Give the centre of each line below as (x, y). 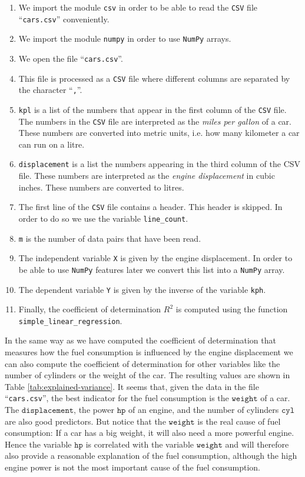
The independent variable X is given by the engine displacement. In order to (155, 258)
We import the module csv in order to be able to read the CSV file (138, 7)
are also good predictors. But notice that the (85, 421)
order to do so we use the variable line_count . (103, 218)
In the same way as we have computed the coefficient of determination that (140, 340)
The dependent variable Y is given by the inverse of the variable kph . (142, 289)
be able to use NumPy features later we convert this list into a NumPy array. (152, 269)
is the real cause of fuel (239, 421)
